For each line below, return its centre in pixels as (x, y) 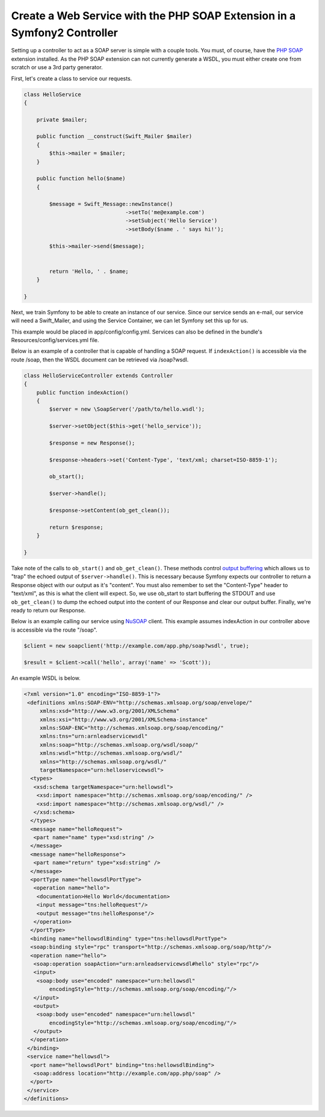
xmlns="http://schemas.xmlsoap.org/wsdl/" (103, 761)
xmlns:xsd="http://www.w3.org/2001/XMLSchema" (110, 711)
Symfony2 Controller (65, 33)
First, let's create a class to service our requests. (72, 78)
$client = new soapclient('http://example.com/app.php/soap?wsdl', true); (137, 646)
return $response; (76, 527)
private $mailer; (62, 120)
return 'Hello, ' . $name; (89, 271)
